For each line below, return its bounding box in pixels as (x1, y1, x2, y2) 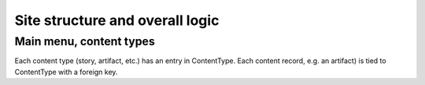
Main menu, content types (14, 34, 155, 48)
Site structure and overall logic (14, 12, 220, 29)
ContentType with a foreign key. (14, 67, 118, 76)
